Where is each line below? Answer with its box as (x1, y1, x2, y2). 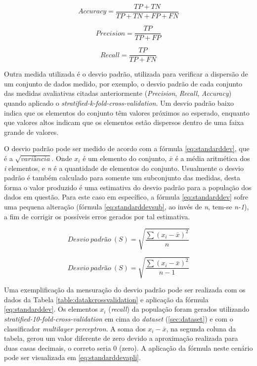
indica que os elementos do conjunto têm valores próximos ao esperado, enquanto (4, 107, 250, 118)
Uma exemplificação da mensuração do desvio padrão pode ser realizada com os (4, 285, 246, 295)
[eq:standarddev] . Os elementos (4, 304, 98, 314)
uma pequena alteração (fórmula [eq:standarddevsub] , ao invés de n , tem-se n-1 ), (4, 201, 249, 211)
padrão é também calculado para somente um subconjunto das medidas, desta (4, 172, 241, 183)
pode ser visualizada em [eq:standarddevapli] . (4, 352, 141, 363)
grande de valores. (4, 126, 59, 137)
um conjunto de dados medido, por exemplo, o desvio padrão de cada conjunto (4, 78, 243, 88)
